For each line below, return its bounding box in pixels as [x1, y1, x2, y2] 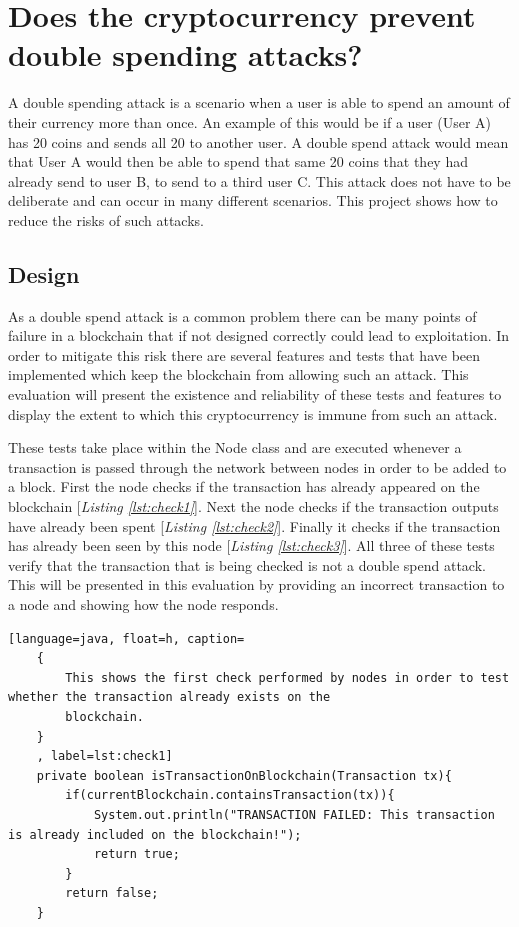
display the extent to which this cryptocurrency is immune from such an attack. [8, 403, 498, 424]
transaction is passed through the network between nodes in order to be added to [8, 456, 507, 477]
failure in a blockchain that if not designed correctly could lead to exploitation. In [8, 325, 510, 346]
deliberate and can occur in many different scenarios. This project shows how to [8, 190, 498, 211]
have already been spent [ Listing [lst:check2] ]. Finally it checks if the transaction [8, 515, 501, 536]
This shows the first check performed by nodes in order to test [65, 670, 510, 685]
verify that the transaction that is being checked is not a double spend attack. [8, 554, 486, 575]
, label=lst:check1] [36, 749, 173, 764]
